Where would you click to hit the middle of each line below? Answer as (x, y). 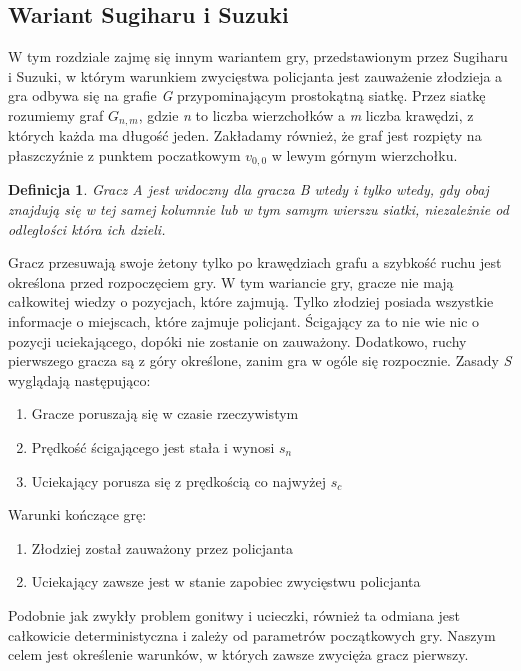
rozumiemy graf (56, 114)
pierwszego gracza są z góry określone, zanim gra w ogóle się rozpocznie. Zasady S (260, 360)
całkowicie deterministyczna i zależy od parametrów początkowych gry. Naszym (252, 634)
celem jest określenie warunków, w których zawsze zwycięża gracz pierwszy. (238, 654)
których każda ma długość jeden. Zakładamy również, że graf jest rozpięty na (245, 135)
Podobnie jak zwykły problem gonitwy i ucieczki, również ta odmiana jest (234, 614)
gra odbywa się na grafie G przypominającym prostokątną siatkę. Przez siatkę (247, 95)
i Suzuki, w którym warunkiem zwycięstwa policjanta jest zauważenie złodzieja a (255, 75)
